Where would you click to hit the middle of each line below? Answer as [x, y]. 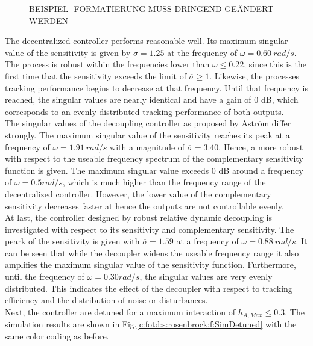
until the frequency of [45, 276]
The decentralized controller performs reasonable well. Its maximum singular [147, 41]
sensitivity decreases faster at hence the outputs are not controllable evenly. [144, 205]
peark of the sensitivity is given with [72, 241]
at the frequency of [202, 52]
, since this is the [275, 64]
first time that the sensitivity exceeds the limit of [96, 76]
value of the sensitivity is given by [68, 52]
